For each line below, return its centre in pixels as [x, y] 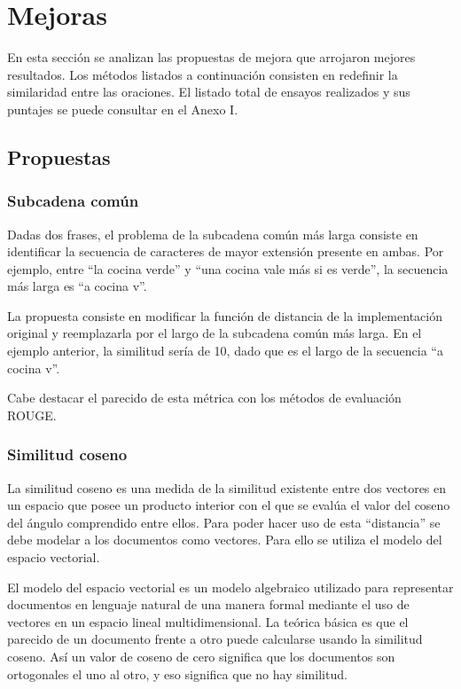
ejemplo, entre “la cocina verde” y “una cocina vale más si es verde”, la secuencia [228, 268]
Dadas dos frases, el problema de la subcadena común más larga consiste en [213, 234]
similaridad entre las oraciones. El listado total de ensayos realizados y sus [209, 92]
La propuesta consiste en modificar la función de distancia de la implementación [225, 315]
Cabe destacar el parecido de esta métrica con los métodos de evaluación [204, 398]
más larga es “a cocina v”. [77, 286]
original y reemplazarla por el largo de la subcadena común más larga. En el [215, 333]
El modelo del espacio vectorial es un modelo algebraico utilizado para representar [230, 587]
